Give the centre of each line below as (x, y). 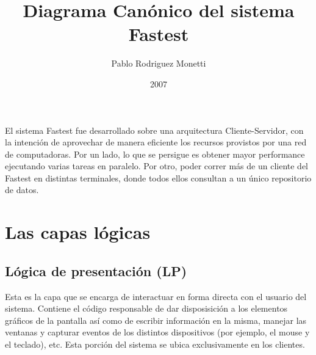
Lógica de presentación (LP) (96, 270)
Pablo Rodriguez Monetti (159, 63)
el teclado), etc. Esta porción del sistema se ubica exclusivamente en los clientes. (155, 344)
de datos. (22, 190)
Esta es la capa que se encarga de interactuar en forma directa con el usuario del (156, 296)
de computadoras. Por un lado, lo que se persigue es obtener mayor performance (155, 154)
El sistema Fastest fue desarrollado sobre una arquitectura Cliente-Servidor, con (154, 130)
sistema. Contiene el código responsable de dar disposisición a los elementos (146, 308)
